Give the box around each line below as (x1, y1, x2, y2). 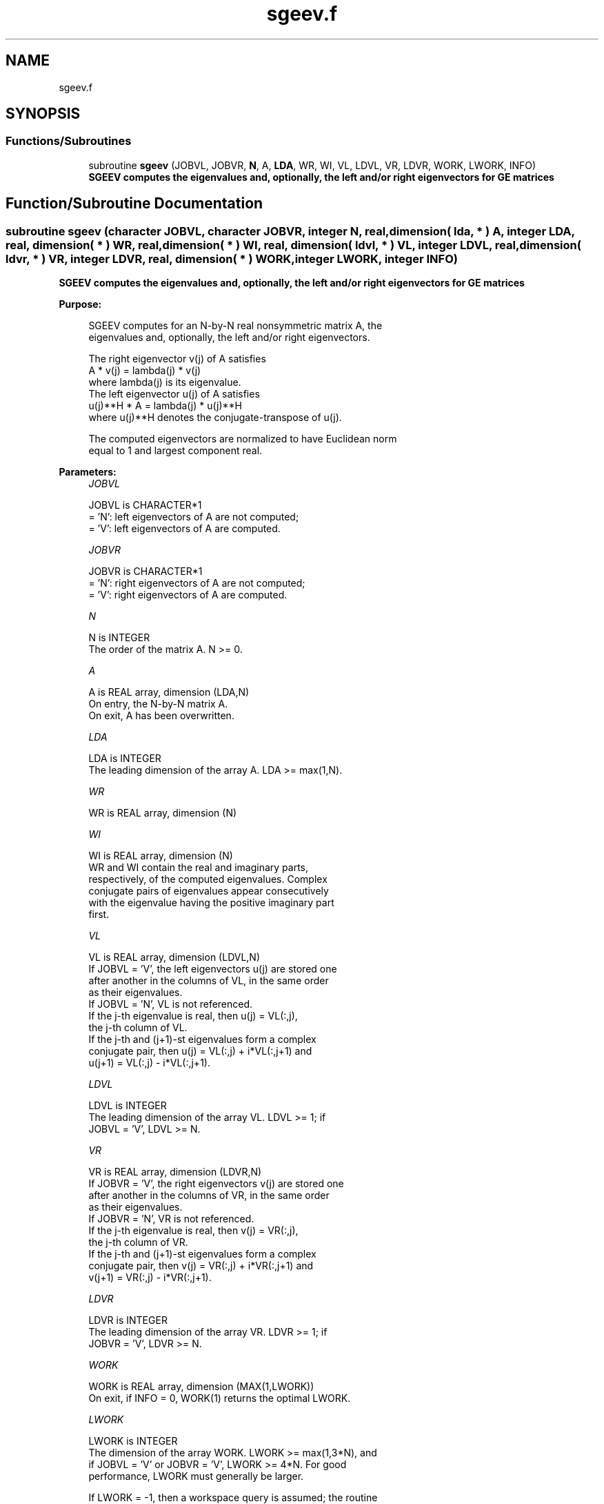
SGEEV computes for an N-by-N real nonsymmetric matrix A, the (88, 320, 383, 332)
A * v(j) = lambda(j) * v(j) (88, 364, 201, 377)
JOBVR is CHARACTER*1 (88, 565, 203, 578)
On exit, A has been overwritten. (88, 710, 234, 722)
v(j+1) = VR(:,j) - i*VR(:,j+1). (88, 1271, 212, 1284)
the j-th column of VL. (88, 1022, 188, 1034)
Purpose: (59, 298, 102, 311)
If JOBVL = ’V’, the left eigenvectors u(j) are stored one (88, 963, 337, 975)
